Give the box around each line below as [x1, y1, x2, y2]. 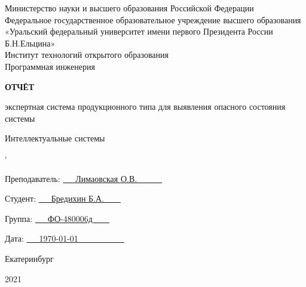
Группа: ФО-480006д [5, 212, 93, 224]
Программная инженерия [5, 60, 95, 72]
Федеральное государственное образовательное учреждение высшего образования [5, 13, 301, 26]
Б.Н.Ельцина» [5, 36, 56, 49]
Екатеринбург [5, 252, 54, 264]
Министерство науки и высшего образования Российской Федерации [5, 2, 254, 14]
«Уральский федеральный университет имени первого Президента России [5, 25, 273, 38]
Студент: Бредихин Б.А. [5, 192, 104, 205]
